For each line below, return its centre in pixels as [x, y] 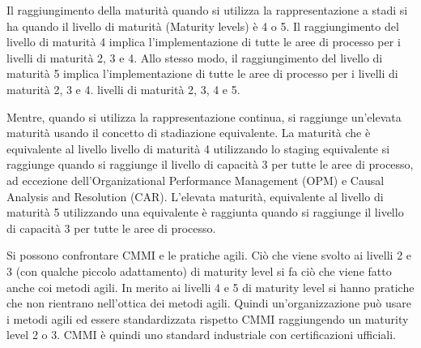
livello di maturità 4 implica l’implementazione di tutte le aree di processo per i [204, 42]
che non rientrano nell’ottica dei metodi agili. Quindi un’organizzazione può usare [209, 303]
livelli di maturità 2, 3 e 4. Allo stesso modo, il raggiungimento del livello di [195, 57]
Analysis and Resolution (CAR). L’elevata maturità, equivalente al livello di [195, 196]
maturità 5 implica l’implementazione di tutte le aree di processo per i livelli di [202, 73]
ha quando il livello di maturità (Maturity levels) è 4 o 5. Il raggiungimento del [203, 26]
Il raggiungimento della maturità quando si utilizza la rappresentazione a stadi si [207, 10]
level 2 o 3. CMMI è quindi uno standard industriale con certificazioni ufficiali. [201, 335]
